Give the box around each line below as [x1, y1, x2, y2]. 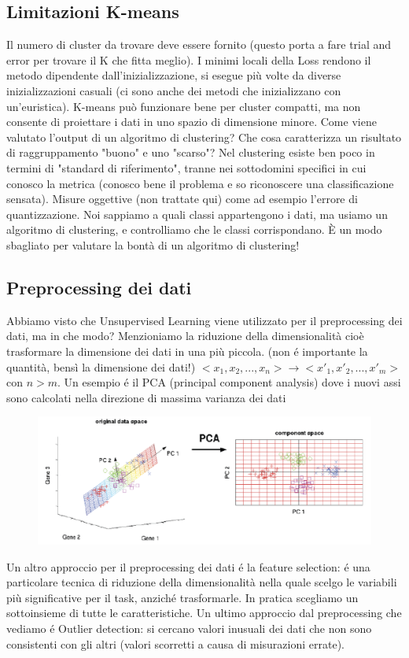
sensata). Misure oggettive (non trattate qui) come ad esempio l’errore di [6, 190, 358, 207]
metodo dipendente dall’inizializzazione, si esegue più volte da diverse [6, 67, 341, 83]
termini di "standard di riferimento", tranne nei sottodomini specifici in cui [6, 159, 367, 176]
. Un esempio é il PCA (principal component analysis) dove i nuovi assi [57, 374, 401, 390]
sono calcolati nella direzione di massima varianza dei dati [6, 389, 286, 405]
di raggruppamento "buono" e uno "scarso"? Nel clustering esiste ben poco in [6, 144, 375, 161]
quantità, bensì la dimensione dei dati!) [6, 358, 196, 375]
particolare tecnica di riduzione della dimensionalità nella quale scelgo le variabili [6, 574, 397, 590]
